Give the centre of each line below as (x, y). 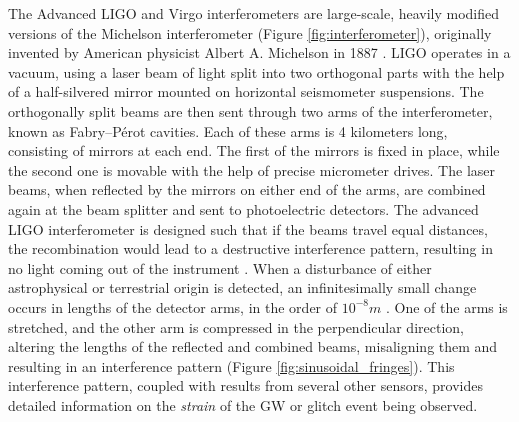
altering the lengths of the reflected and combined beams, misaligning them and (253, 346)
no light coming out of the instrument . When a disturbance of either (220, 267)
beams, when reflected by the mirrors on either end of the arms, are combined (247, 189)
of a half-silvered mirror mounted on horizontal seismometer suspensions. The (246, 91)
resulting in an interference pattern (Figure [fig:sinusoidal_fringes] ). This (231, 365)
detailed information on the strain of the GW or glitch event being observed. (243, 404)
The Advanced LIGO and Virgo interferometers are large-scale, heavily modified (254, 13)
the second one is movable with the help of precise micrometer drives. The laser (252, 169)
